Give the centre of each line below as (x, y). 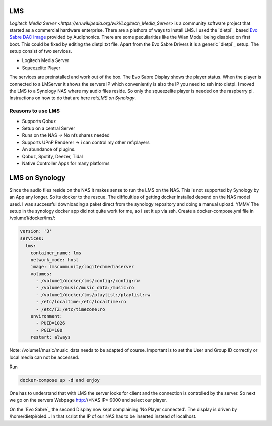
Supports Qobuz (39, 121)
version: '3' (36, 231)
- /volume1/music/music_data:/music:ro (85, 288)
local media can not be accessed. (44, 357)
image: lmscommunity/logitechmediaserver (82, 267)
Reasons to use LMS (35, 111)
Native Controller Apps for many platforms (66, 163)
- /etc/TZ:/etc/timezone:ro (71, 309)
